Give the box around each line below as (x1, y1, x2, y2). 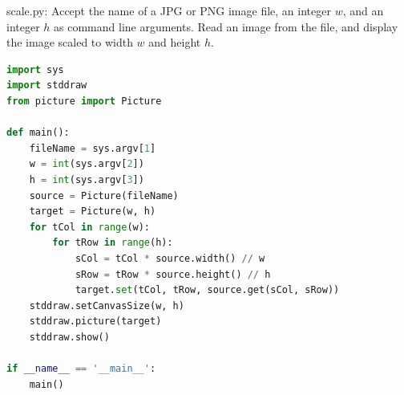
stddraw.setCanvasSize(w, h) (29, 299, 184, 312)
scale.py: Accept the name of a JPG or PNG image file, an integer (6, 2, 331, 18)
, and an (342, 2, 384, 18)
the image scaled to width (6, 34, 133, 51)
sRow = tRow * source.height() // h (75, 268, 271, 280)
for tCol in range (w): (29, 221, 151, 233)
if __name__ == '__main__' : (6, 363, 156, 375)
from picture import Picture (6, 95, 162, 107)
